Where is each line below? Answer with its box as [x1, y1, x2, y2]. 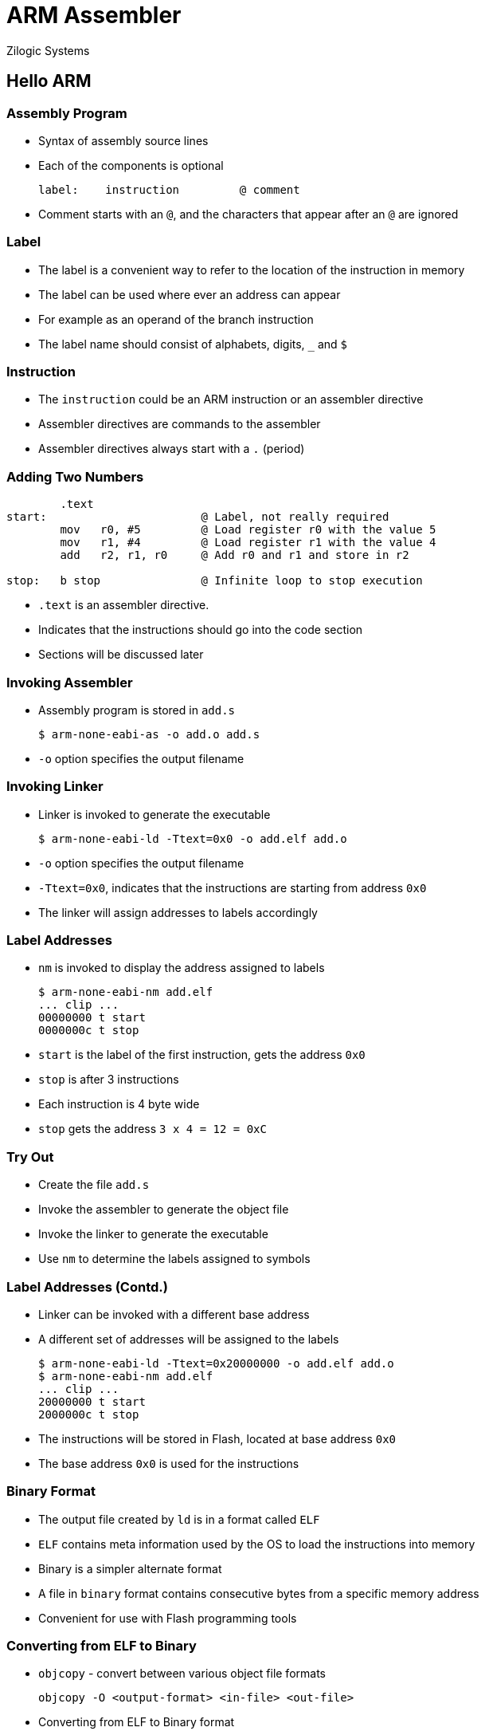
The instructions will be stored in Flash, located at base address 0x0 [38, 1431, 397, 1446]
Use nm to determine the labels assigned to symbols [38, 1252, 311, 1266]
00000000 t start [38, 1011, 146, 1025]
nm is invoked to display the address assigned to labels [38, 961, 325, 975]
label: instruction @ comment [38, 183, 300, 196]
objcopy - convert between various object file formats [38, 1666, 326, 1681]
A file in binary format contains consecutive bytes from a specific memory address [38, 1586, 479, 1600]
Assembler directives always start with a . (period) [38, 442, 305, 456]
